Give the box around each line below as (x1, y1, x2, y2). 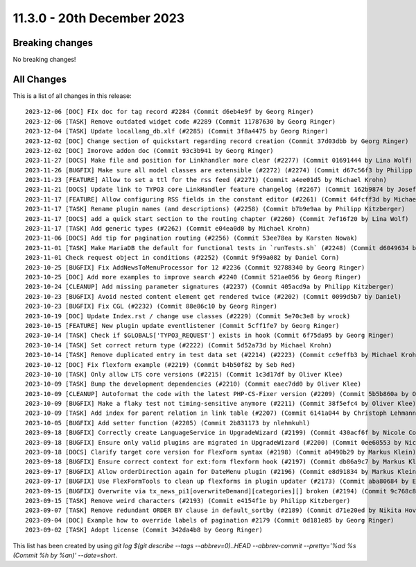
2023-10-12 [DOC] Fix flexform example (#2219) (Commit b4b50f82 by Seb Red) (25, 361, 296, 368)
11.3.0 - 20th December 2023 (12, 10, 185, 26)
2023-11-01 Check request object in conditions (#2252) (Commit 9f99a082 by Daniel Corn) (25, 254, 340, 262)
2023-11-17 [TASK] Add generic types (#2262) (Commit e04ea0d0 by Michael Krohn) (25, 224, 311, 233)
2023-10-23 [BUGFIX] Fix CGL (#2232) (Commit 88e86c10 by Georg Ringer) (25, 302, 277, 311)
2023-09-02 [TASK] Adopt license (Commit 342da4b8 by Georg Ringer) (25, 526, 263, 534)
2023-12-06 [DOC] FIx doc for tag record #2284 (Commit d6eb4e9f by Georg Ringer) (25, 108, 314, 116)
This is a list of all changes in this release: (12, 91, 132, 100)
